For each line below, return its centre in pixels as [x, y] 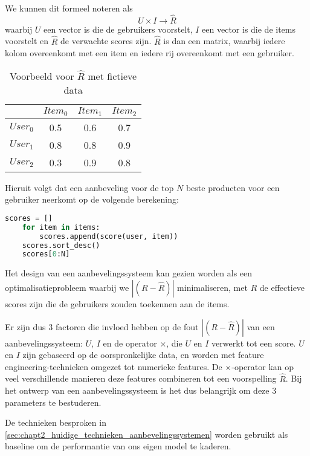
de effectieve [282, 287]
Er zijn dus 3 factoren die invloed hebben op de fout [102, 326]
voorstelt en [27, 41]
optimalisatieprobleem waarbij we [67, 287]
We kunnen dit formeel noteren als [69, 8]
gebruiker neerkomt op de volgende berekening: [92, 199]
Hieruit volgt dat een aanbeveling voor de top [89, 187]
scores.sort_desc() [61, 245]
